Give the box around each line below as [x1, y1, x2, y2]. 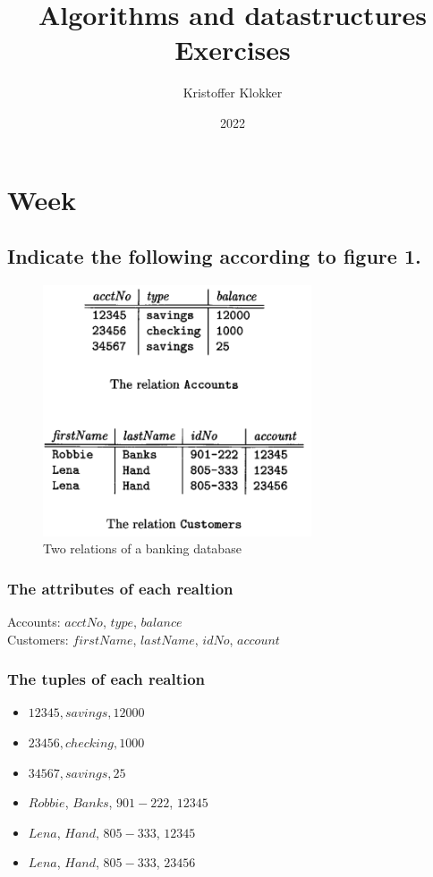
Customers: [7, 629, 69, 648]
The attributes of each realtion [7, 577, 233, 599]
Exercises [174, 31, 291, 68]
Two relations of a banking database [43, 539, 242, 558]
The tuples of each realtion [7, 668, 206, 690]
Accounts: [7, 611, 61, 630]
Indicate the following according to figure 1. [7, 242, 421, 270]
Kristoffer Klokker [183, 83, 283, 102]
